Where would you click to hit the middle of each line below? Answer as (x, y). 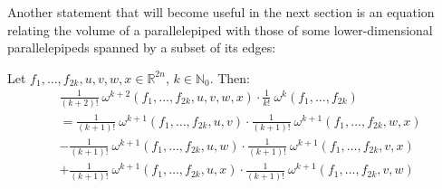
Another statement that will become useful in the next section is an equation (221, 12)
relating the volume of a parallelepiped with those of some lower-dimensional (220, 29)
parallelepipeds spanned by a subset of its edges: (142, 47)
